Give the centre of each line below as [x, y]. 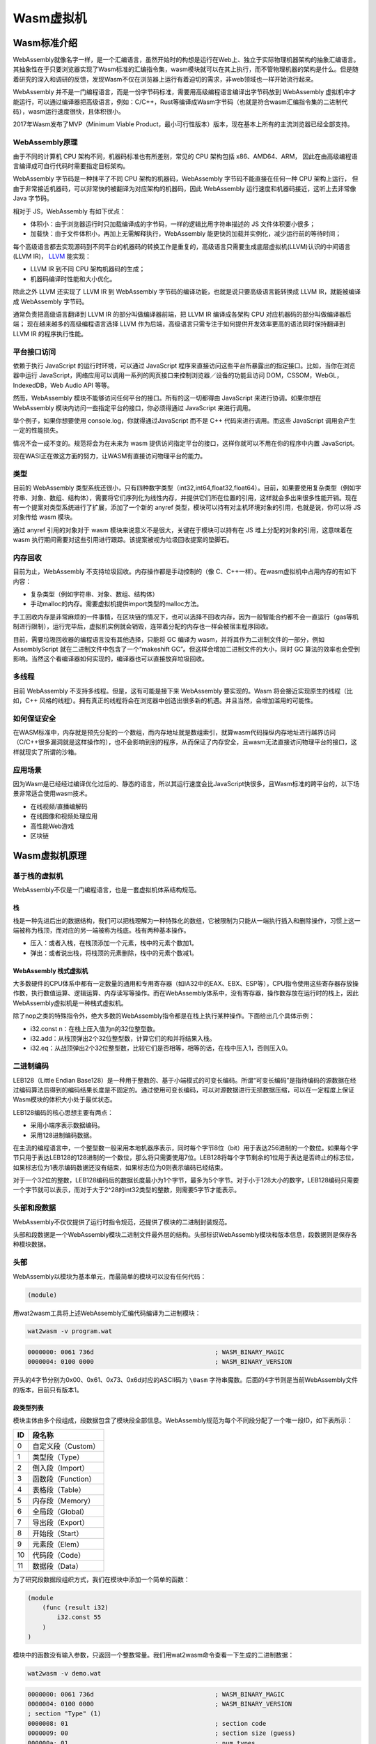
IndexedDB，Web [38, 385]
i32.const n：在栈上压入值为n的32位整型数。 [95, 1028]
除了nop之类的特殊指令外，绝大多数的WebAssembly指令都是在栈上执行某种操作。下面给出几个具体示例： [164, 1016]
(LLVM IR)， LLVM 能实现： [52, 256]
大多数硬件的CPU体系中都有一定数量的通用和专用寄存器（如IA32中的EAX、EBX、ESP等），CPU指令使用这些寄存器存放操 [186, 984]
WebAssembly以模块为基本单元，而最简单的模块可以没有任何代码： [110, 1276]
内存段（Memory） [64, 1501]
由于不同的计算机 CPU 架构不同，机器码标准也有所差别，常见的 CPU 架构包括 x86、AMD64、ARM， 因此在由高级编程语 [185, 156]
